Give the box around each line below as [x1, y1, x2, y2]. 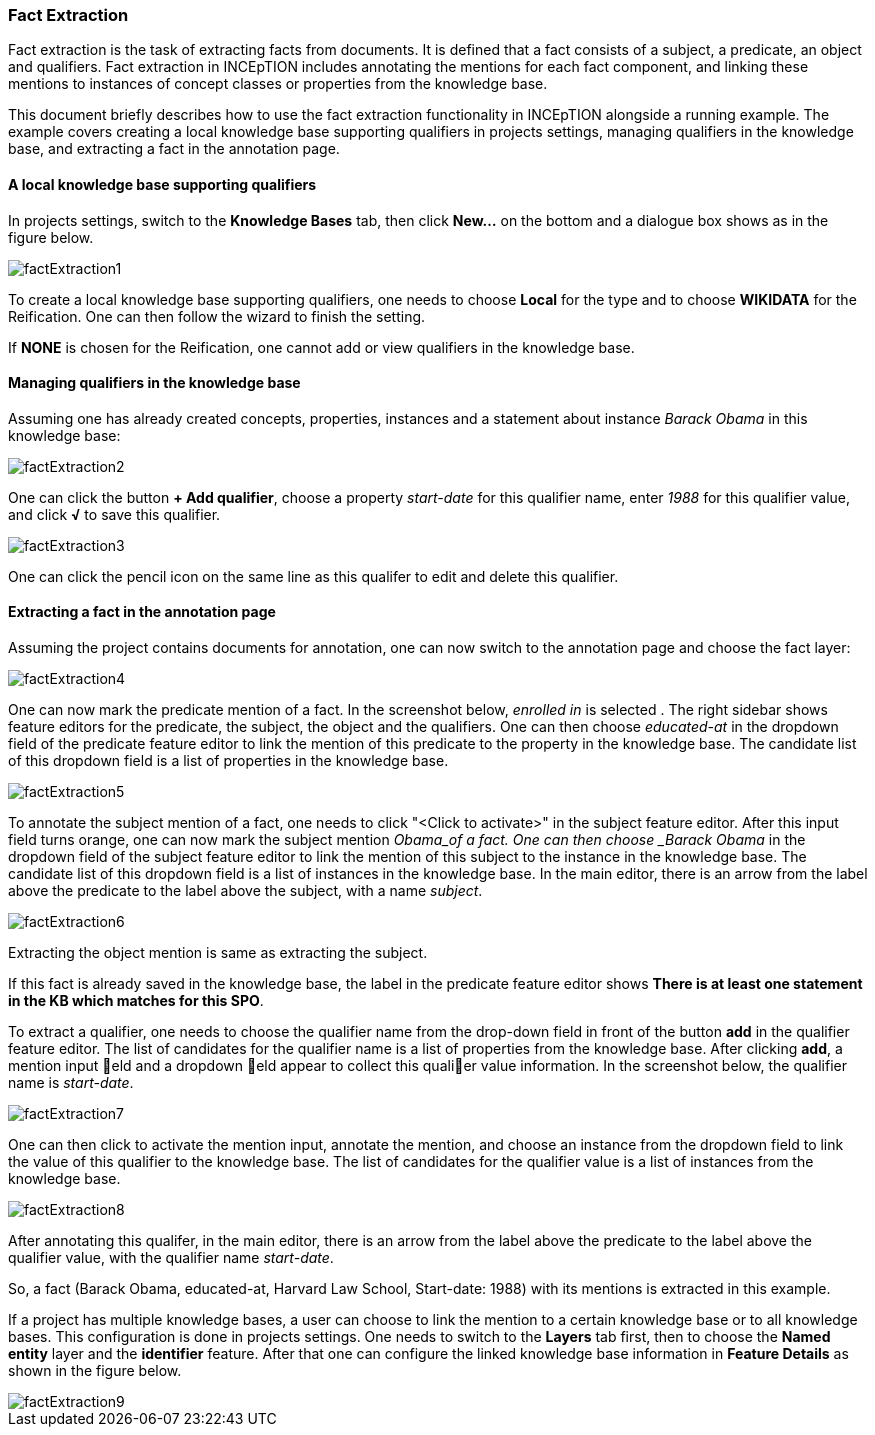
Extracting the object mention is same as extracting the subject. [8, 944, 428, 962]
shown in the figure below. [8, 1362, 182, 1380]
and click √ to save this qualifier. [8, 505, 221, 523]
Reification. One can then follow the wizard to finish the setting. [8, 307, 426, 325]
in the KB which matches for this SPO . [8, 992, 264, 1010]
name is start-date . [8, 1074, 134, 1092]
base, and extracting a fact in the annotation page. [8, 140, 340, 158]
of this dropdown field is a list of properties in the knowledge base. [8, 752, 449, 770]
